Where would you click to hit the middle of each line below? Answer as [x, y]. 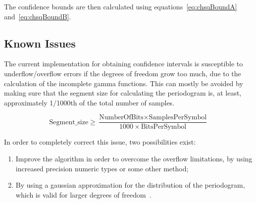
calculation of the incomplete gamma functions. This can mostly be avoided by [124, 83]
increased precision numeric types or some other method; [102, 168]
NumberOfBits [121, 118]
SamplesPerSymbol [178, 118]
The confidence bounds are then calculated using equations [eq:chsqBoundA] [121, 6]
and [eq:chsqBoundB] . [38, 16]
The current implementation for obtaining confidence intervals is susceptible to [124, 64]
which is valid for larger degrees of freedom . [83, 194]
